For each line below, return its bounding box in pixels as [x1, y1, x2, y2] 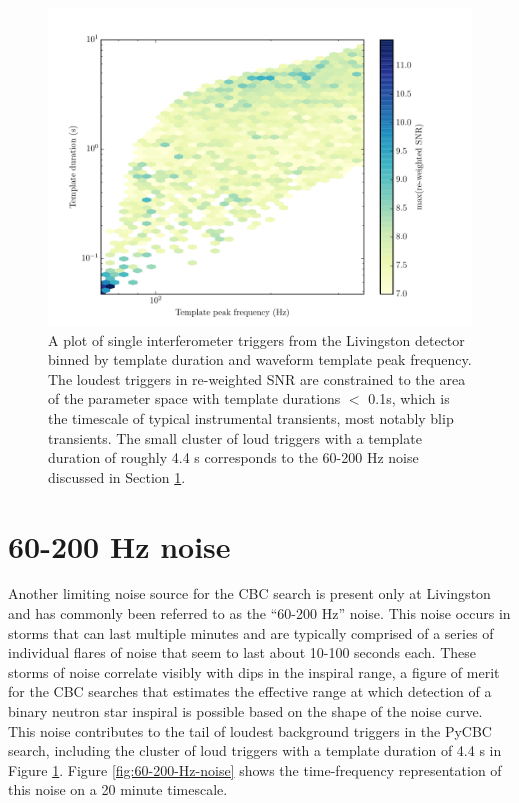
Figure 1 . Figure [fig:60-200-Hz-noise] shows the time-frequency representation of [8, 759, 502, 780]
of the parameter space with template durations [48, 388, 341, 409]
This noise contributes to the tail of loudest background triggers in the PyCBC [8, 720, 492, 741]
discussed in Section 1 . [48, 466, 186, 487]
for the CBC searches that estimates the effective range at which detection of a [8, 681, 492, 702]
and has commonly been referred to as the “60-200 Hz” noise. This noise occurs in [8, 603, 511, 624]
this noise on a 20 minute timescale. [8, 779, 228, 800]
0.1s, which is [368, 388, 450, 409]
